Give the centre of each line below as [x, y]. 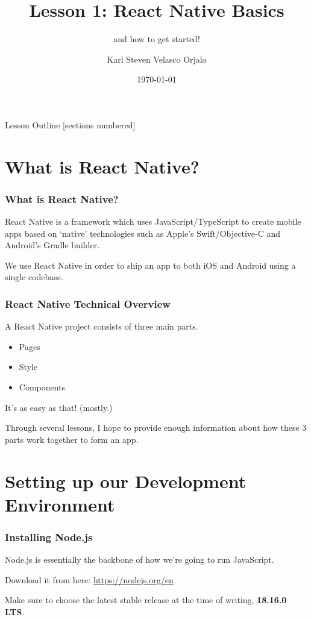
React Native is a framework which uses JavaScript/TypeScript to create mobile [153, 221]
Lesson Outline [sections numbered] [70, 124]
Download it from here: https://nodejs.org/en [89, 579]
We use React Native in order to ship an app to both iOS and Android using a [150, 265]
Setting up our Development [126, 481]
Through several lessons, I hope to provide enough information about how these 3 [156, 427]
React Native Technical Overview [88, 303]
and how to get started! [157, 39]
